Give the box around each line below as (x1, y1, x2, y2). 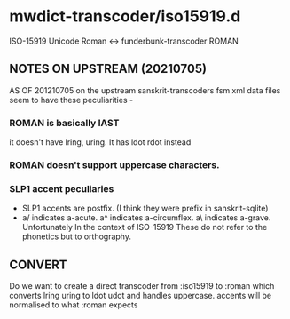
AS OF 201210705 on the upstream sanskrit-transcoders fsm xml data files (9, 84, 281, 95)
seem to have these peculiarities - (9, 94, 134, 105)
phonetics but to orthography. (21, 231, 131, 242)
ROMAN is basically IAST (9, 116, 120, 129)
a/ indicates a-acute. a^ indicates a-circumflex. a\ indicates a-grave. (21, 212, 271, 223)
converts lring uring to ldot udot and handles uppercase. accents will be (9, 291, 272, 301)
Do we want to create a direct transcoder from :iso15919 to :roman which (9, 281, 275, 291)
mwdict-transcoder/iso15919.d (9, 6, 241, 27)
